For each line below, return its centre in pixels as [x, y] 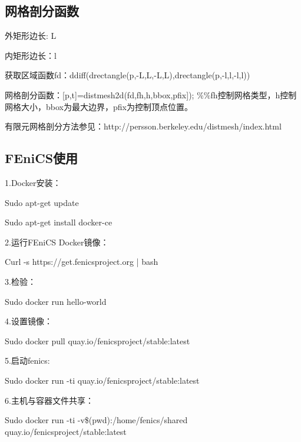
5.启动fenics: [27, 360]
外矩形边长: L [31, 36]
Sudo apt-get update [42, 202]
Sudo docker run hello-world [56, 301]
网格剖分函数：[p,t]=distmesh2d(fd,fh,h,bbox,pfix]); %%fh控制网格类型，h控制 [151, 94]
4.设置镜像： [29, 321]
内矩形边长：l [31, 55]
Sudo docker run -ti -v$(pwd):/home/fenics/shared [96, 420]
